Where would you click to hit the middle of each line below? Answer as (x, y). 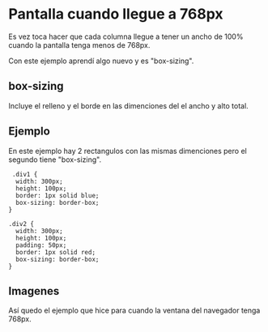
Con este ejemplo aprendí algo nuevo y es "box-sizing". (101, 61)
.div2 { (21, 223)
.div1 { (25, 174)
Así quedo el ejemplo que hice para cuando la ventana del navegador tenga (134, 311)
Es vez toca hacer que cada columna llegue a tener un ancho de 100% (126, 36)
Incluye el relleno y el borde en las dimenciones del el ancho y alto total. (128, 105)
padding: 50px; (41, 245)
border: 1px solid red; (55, 252)
